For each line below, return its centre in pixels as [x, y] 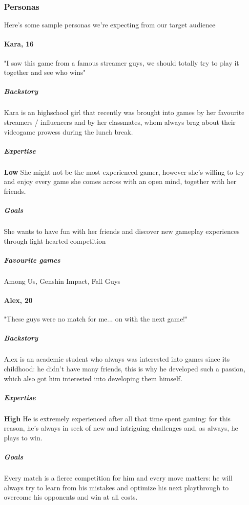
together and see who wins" [45, 72]
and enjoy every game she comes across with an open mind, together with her [120, 181]
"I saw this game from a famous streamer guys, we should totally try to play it [122, 62]
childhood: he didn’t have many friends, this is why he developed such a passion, [125, 368]
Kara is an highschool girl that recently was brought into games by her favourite [124, 112]
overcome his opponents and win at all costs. [71, 497]
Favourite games [32, 260]
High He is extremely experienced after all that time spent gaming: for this [117, 418]
